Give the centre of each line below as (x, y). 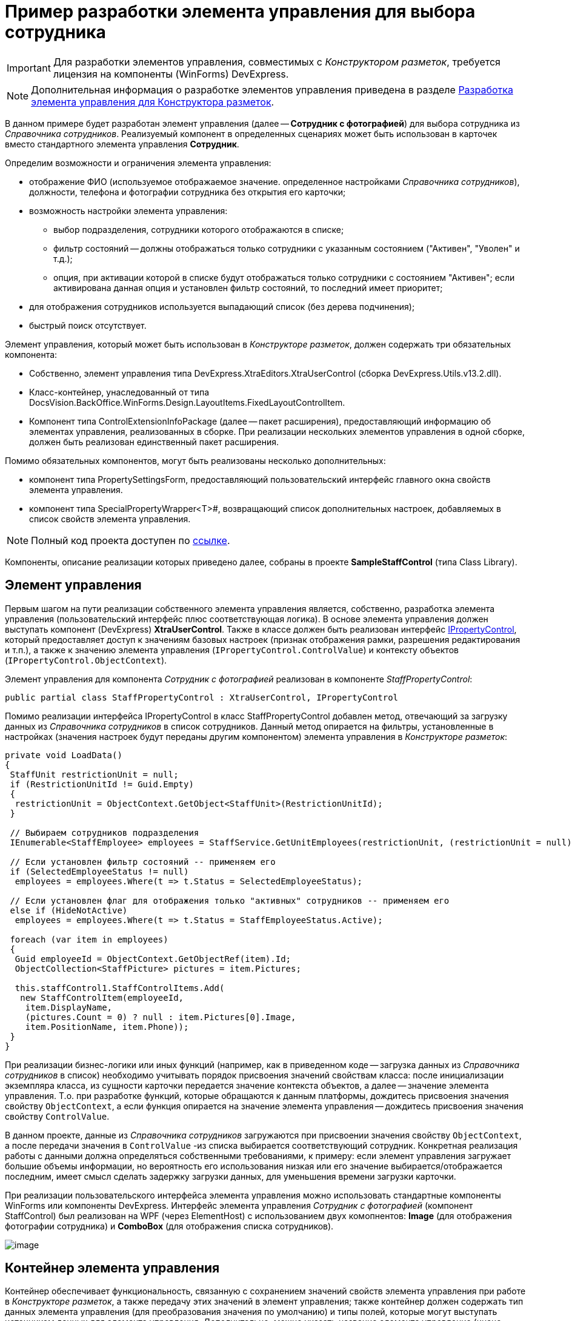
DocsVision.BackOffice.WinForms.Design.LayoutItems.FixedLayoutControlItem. (187, 402)
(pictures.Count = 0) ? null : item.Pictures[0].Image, (161, 1017)
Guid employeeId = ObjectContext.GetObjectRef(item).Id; (153, 959)
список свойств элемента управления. (110, 519)
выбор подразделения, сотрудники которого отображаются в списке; (199, 229)
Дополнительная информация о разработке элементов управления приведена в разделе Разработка (272, 89)
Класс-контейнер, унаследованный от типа (119, 392)
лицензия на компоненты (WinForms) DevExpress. (171, 74)
